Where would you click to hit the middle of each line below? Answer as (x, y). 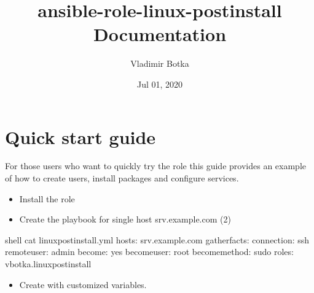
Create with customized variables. (83, 284)
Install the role (47, 198)
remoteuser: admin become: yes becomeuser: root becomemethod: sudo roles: (149, 252)
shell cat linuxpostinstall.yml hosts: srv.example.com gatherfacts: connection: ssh (157, 239)
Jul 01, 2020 (160, 84)
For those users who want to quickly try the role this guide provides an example (155, 166)
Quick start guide (80, 136)
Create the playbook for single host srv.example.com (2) (125, 219)
